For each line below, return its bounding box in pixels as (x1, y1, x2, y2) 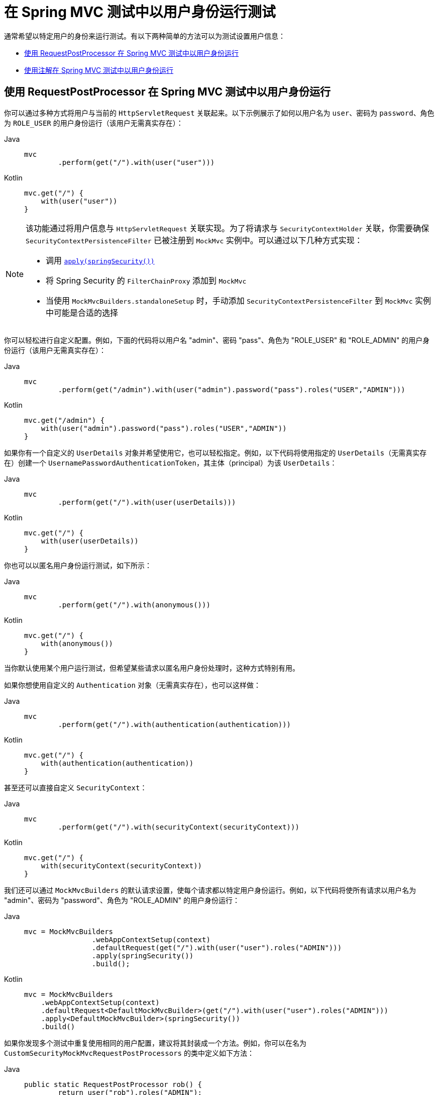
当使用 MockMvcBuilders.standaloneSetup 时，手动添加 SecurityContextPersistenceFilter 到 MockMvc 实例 (46, 295, 431, 306)
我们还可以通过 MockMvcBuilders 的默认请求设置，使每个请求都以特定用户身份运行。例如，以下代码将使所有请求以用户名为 (4, 885, 416, 894)
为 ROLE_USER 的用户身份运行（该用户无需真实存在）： (4, 118, 183, 127)
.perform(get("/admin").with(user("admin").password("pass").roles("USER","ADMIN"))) (58, 385, 405, 394)
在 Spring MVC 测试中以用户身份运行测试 (4, 4, 276, 21)
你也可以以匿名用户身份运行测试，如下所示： (4, 561, 152, 570)
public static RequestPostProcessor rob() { (24, 1080, 202, 1088)
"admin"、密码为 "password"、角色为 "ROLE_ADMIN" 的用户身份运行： (4, 895, 240, 904)
